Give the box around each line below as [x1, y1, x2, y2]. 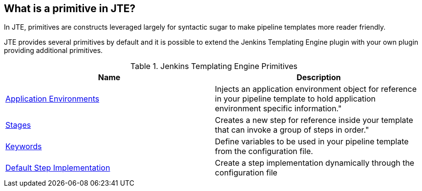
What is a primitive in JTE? [4, 2, 136, 15]
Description [296, 72, 341, 83]
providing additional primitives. [4, 46, 103, 55]
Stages [5, 120, 31, 130]
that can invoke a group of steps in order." [215, 125, 369, 135]
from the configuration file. [215, 146, 313, 156]
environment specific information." [215, 104, 342, 114]
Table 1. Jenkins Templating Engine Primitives [130, 61, 297, 71]
